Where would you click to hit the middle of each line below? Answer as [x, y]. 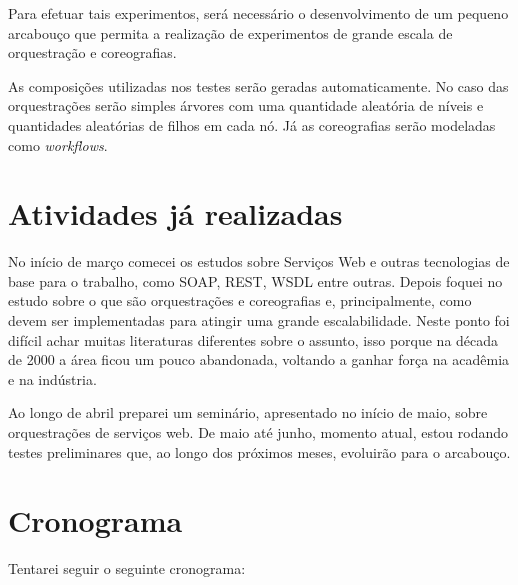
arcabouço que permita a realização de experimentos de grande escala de [230, 32]
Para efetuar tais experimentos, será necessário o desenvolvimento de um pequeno [258, 13]
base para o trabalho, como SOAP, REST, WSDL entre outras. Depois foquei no [255, 280]
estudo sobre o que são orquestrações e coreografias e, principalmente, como [240, 300]
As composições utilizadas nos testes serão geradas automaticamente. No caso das [258, 85]
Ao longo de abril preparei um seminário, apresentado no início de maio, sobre [248, 412]
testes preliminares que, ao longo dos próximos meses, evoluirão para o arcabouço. [259, 451]
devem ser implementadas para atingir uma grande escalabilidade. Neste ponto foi [259, 320]
